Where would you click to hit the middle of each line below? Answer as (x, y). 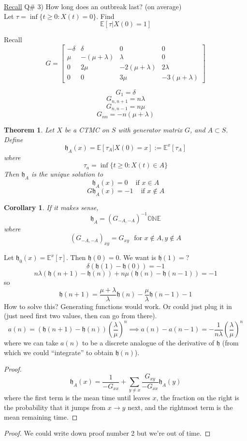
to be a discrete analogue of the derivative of (148, 343)
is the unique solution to (67, 174)
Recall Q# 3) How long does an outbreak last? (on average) (93, 6)
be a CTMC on (87, 130)
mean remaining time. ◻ (41, 416)
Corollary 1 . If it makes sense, (51, 207)
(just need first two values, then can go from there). (80, 316)
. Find (105, 16)
